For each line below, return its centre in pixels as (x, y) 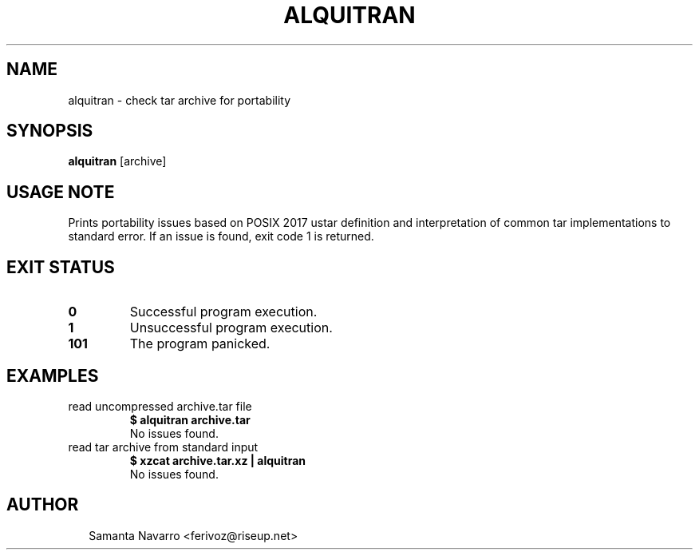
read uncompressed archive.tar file (160, 406)
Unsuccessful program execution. (231, 328)
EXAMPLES (53, 375)
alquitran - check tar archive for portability (180, 100)
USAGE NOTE (61, 192)
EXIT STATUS (61, 267)
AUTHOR (43, 505)
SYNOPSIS (50, 131)
